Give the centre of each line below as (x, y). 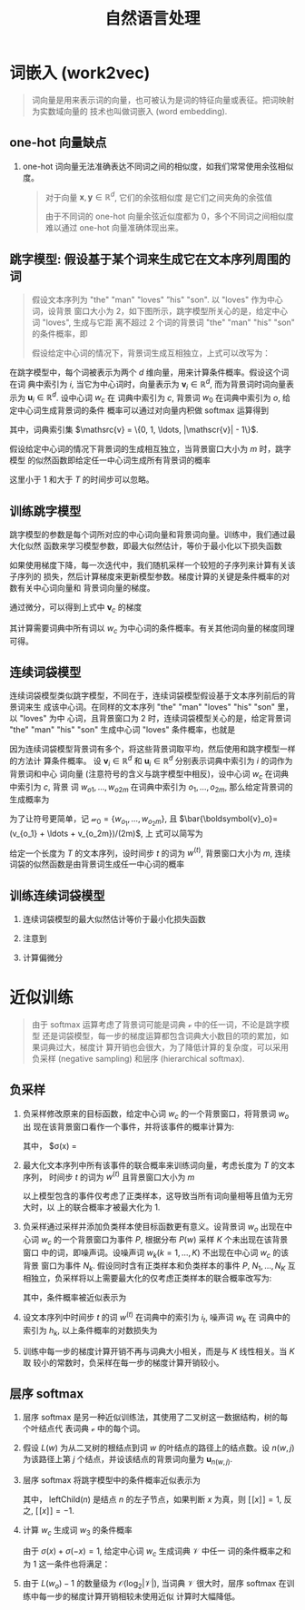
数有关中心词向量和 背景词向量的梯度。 (82, 587)
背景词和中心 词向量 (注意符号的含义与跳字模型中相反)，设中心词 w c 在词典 (149, 775)
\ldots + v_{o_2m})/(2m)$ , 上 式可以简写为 (125, 833)
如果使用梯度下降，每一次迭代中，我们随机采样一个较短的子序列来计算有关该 (152, 564)
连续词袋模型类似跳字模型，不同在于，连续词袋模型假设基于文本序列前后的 (148, 696)
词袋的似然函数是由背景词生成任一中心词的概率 (97, 864)
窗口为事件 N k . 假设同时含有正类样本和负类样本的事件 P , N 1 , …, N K (163, 1266)
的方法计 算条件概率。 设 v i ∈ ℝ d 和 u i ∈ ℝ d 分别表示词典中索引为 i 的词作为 (151, 761)
